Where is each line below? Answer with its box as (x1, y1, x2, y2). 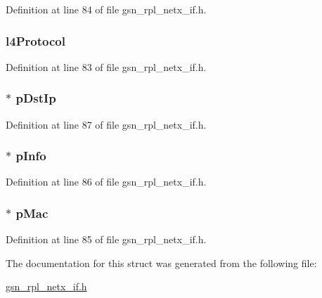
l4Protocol (6, 32, 65, 49)
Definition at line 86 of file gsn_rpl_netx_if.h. (6, 174, 207, 189)
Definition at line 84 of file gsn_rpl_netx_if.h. (6, 2, 207, 16)
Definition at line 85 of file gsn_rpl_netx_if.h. (6, 232, 207, 247)
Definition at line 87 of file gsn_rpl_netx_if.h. (6, 117, 207, 131)
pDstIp (15, 89, 56, 107)
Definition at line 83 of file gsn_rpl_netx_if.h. (6, 59, 207, 74)
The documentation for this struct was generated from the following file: (6, 255, 317, 270)
